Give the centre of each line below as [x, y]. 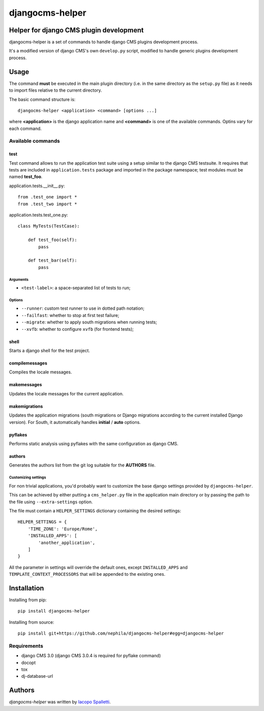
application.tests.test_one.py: [39, 215]
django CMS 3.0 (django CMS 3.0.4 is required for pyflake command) [91, 656]
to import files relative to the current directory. [55, 90]
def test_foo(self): [52, 240]
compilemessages [28, 363]
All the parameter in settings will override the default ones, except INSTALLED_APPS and [98, 567]
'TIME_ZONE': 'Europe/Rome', [63, 529]
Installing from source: [32, 622]
